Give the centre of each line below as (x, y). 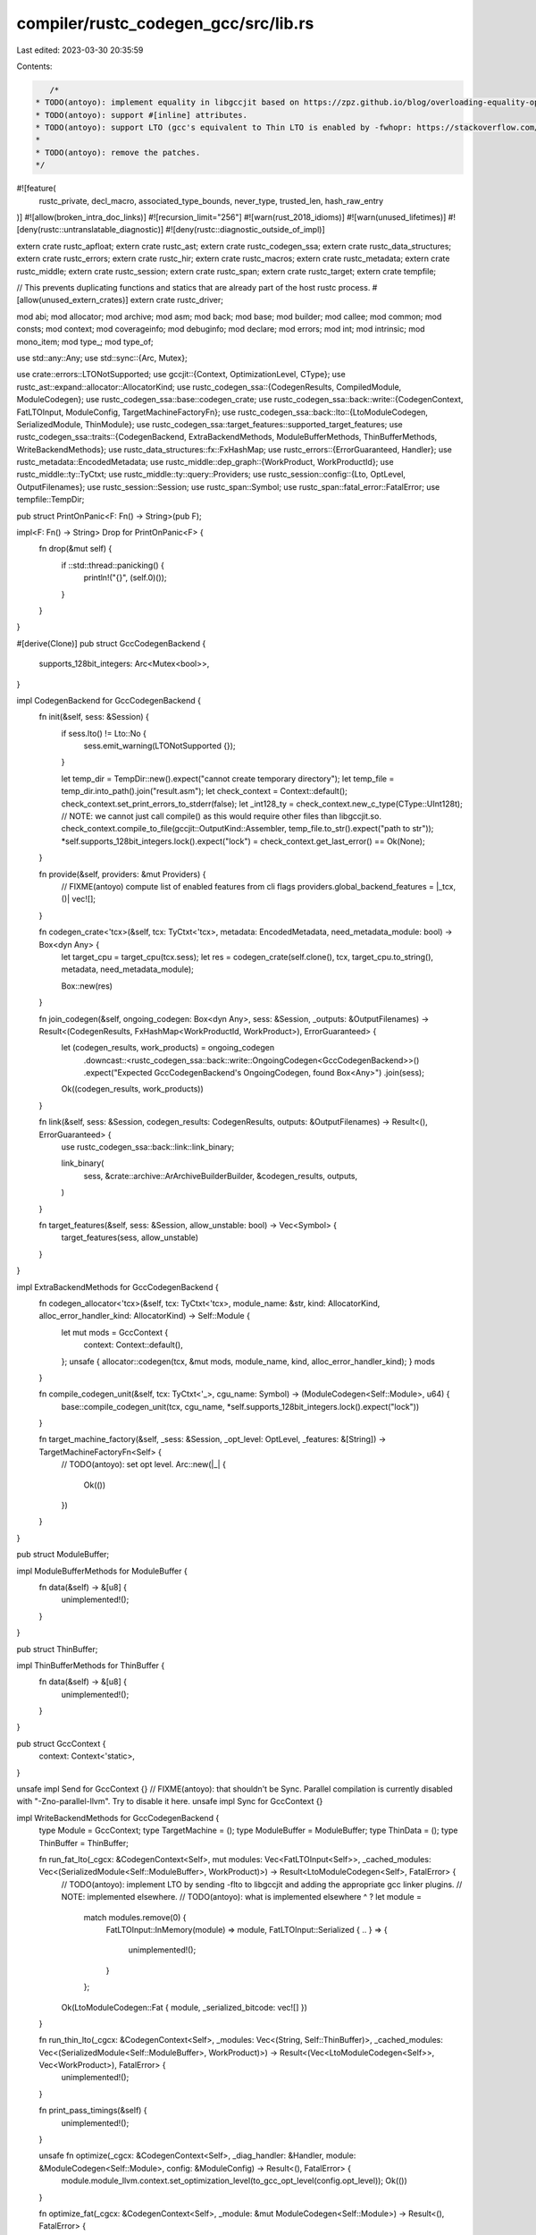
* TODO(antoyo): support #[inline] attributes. (141, 115)
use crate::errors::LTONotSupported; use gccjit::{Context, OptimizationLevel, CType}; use (181, 375)
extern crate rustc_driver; (176, 300)
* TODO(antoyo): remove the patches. (118, 152)
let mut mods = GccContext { (115, 1332)
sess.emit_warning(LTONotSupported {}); (159, 746)
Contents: (34, 66)
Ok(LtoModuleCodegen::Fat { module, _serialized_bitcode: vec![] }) (184, 2007)
